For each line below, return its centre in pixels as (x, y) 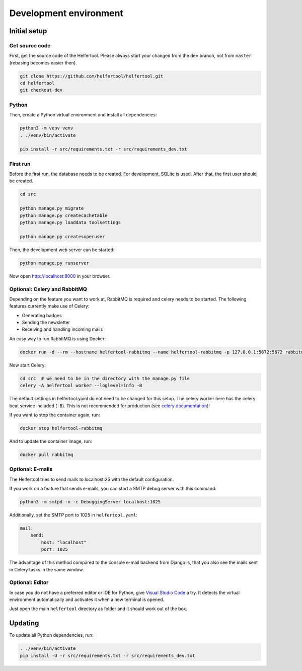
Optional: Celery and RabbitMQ (48, 289)
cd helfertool (37, 83)
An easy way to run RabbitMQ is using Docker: (57, 339)
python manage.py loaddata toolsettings (70, 222)
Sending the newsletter (46, 323)
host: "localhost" (64, 542)
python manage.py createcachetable (64, 215)
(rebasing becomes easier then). (43, 62)
